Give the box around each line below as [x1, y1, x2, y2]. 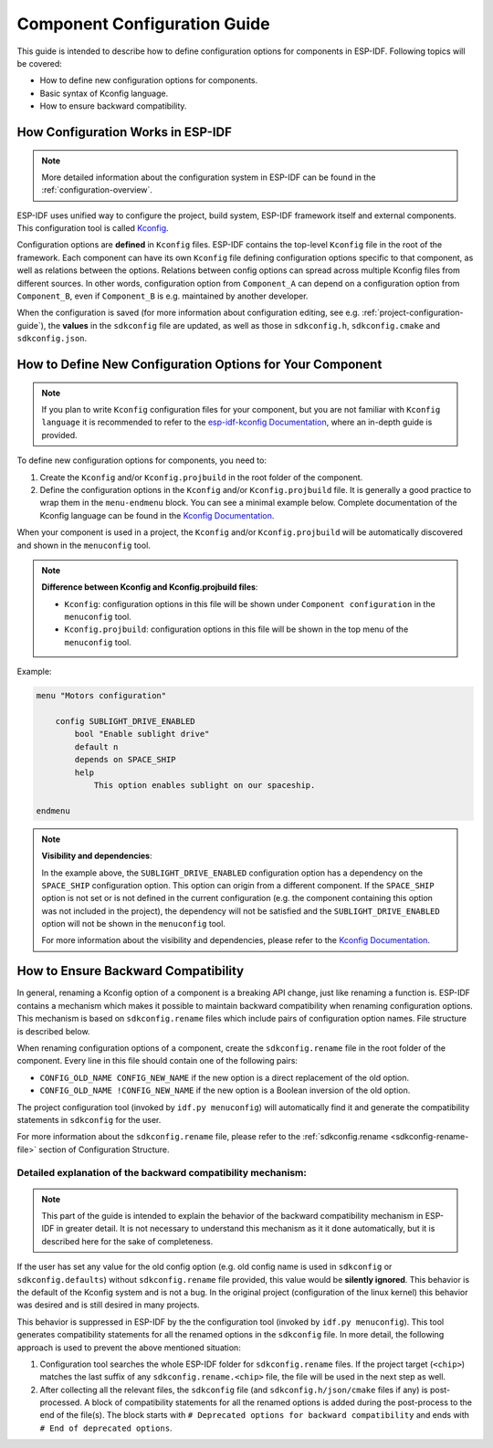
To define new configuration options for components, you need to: [16, 455, 267, 466]
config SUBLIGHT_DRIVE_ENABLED [55, 717, 195, 727]
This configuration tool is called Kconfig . [16, 223, 169, 234]
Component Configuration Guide [16, 14, 270, 34]
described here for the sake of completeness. [41, 1235, 214, 1246]
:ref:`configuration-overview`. [41, 184, 152, 195]
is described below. [16, 1025, 90, 1036]
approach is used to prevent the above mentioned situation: [16, 1342, 241, 1353]
